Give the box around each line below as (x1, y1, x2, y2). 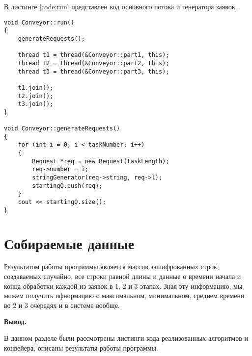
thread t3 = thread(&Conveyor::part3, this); (18, 68, 169, 75)
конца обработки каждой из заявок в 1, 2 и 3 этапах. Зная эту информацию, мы (4, 280, 243, 291)
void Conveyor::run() (4, 19, 75, 26)
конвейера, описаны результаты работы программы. (4, 342, 158, 353)
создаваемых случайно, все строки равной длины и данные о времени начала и (4, 271, 241, 281)
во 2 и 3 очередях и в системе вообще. (4, 300, 120, 310)
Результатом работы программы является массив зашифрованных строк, (4, 261, 219, 272)
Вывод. (4, 316, 27, 327)
